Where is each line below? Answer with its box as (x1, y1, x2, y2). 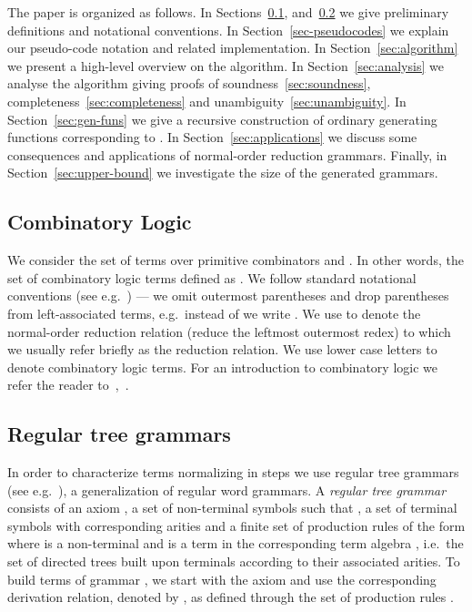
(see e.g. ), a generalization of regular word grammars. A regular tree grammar (7, 480, 447, 499)
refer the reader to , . (7, 375, 129, 394)
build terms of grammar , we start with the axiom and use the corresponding (7, 569, 437, 588)
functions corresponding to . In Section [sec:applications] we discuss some (7, 127, 417, 147)
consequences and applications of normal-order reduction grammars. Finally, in (7, 145, 447, 164)
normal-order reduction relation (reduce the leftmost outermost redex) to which (7, 321, 451, 341)
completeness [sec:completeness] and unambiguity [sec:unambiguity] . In (7, 91, 407, 110)
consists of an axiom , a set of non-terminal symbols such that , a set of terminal (7, 498, 457, 517)
